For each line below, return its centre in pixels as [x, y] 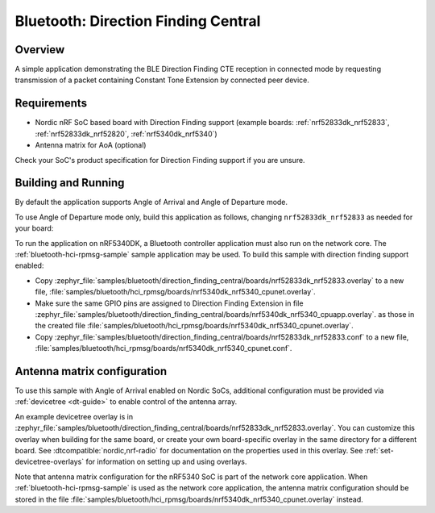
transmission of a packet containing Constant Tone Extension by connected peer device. [162, 80]
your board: [34, 228]
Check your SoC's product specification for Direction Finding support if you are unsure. [160, 160]
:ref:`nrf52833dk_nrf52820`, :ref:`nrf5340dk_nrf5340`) [126, 134]
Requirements [51, 104]
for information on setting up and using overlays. [166, 462]
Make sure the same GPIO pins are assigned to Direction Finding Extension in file [169, 303]
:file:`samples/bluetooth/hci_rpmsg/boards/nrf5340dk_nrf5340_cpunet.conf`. [164, 348]
